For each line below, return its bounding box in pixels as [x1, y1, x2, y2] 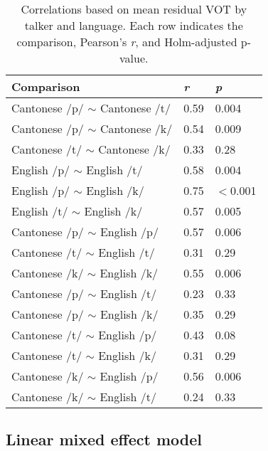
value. [119, 50, 149, 66]
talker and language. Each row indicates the [24, 17, 243, 33]
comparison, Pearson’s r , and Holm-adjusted [16, 33, 237, 50]
